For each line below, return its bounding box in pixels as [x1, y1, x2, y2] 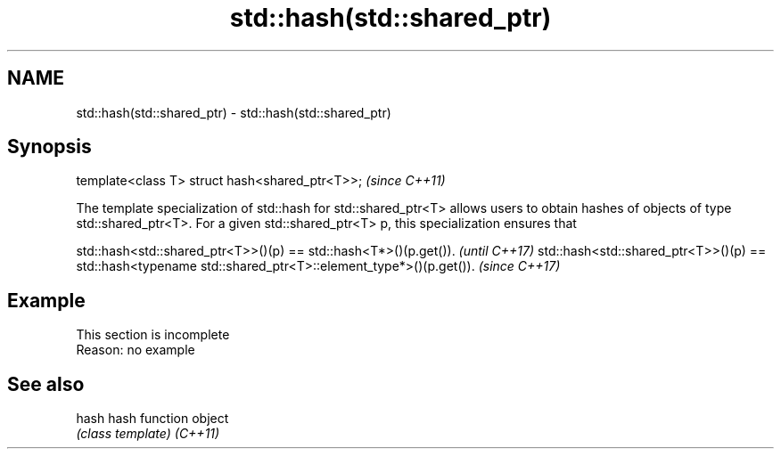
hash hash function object [76, 411, 229, 427]
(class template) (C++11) [76, 426, 220, 442]
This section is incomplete [76, 327, 230, 343]
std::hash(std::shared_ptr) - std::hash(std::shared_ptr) [76, 104, 391, 120]
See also [7, 372, 85, 395]
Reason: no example [76, 342, 195, 358]
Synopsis [7, 135, 92, 159]
